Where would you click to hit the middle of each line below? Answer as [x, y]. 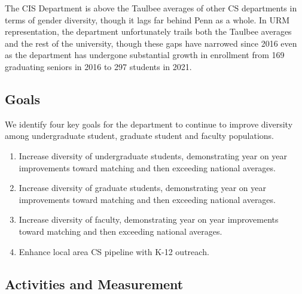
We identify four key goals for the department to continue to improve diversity [149, 124]
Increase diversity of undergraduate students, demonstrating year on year [153, 155]
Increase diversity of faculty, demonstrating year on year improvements [149, 219]
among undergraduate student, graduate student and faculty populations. [139, 136]
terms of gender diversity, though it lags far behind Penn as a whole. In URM [147, 19]
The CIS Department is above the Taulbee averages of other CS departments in [151, 8]
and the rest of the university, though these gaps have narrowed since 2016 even [151, 43]
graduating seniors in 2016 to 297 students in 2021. [98, 66]
